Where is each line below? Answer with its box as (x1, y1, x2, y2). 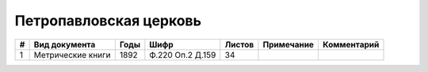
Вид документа (33, 39, 96, 50)
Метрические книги (33, 49, 111, 60)
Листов (224, 39, 254, 50)
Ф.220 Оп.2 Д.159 (149, 49, 216, 60)
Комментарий (322, 39, 380, 50)
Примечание (262, 39, 315, 50)
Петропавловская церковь (14, 12, 202, 29)
